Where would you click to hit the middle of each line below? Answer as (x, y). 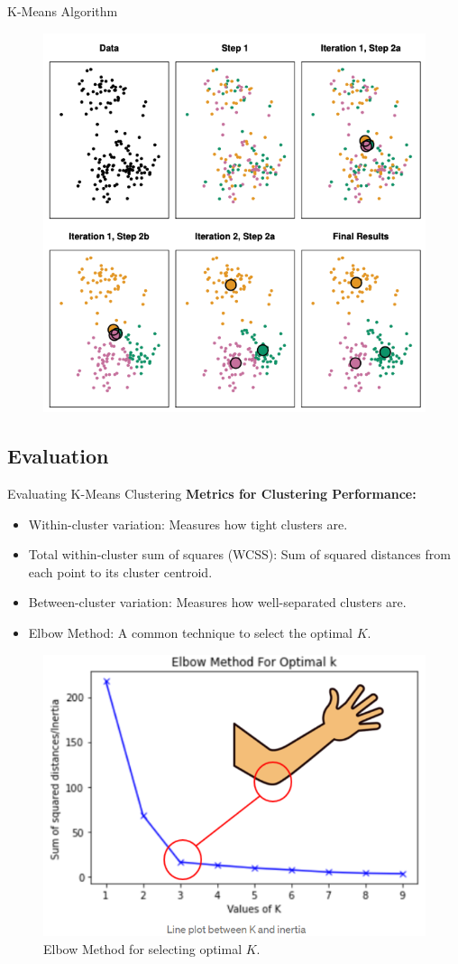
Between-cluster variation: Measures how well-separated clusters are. (217, 602)
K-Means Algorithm (63, 11)
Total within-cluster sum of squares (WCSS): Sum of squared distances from (239, 554)
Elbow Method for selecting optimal (143, 948)
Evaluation (58, 456)
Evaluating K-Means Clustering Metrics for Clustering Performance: (212, 494)
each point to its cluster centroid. (120, 571)
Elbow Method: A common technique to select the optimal (190, 632)
